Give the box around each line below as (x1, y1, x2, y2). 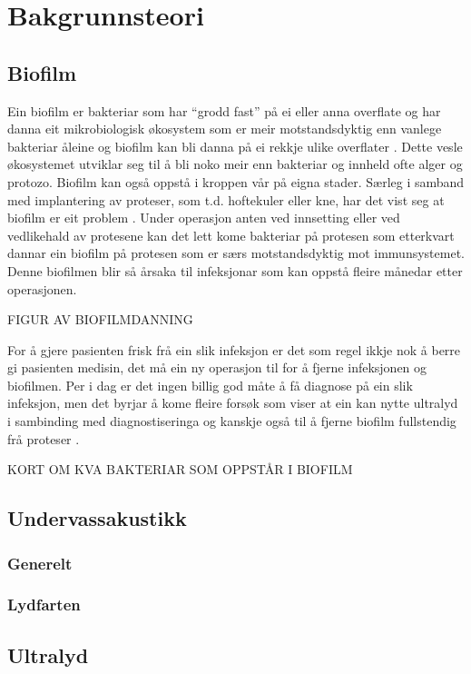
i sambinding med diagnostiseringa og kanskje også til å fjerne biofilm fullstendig (7, 411, 456, 431)
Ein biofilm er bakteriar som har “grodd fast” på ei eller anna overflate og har (7, 101, 441, 120)
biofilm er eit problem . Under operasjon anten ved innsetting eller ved (7, 208, 400, 227)
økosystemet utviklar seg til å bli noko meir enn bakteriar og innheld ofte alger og (7, 154, 463, 173)
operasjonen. (7, 279, 77, 298)
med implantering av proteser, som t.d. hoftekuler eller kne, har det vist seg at (7, 190, 445, 209)
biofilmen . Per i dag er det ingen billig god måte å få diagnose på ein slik (7, 375, 413, 394)
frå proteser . (7, 429, 80, 448)
